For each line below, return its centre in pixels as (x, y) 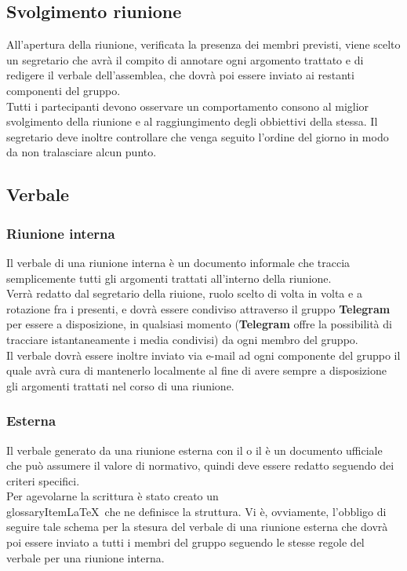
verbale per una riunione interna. (85, 557)
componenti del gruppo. (64, 90)
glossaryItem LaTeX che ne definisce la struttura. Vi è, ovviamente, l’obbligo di (196, 511)
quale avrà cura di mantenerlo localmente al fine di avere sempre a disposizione (196, 370)
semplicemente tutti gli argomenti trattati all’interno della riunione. (169, 278)
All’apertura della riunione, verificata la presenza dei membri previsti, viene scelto (203, 44)
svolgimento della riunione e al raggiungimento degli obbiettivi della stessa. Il (192, 121)
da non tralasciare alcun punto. (82, 152)
